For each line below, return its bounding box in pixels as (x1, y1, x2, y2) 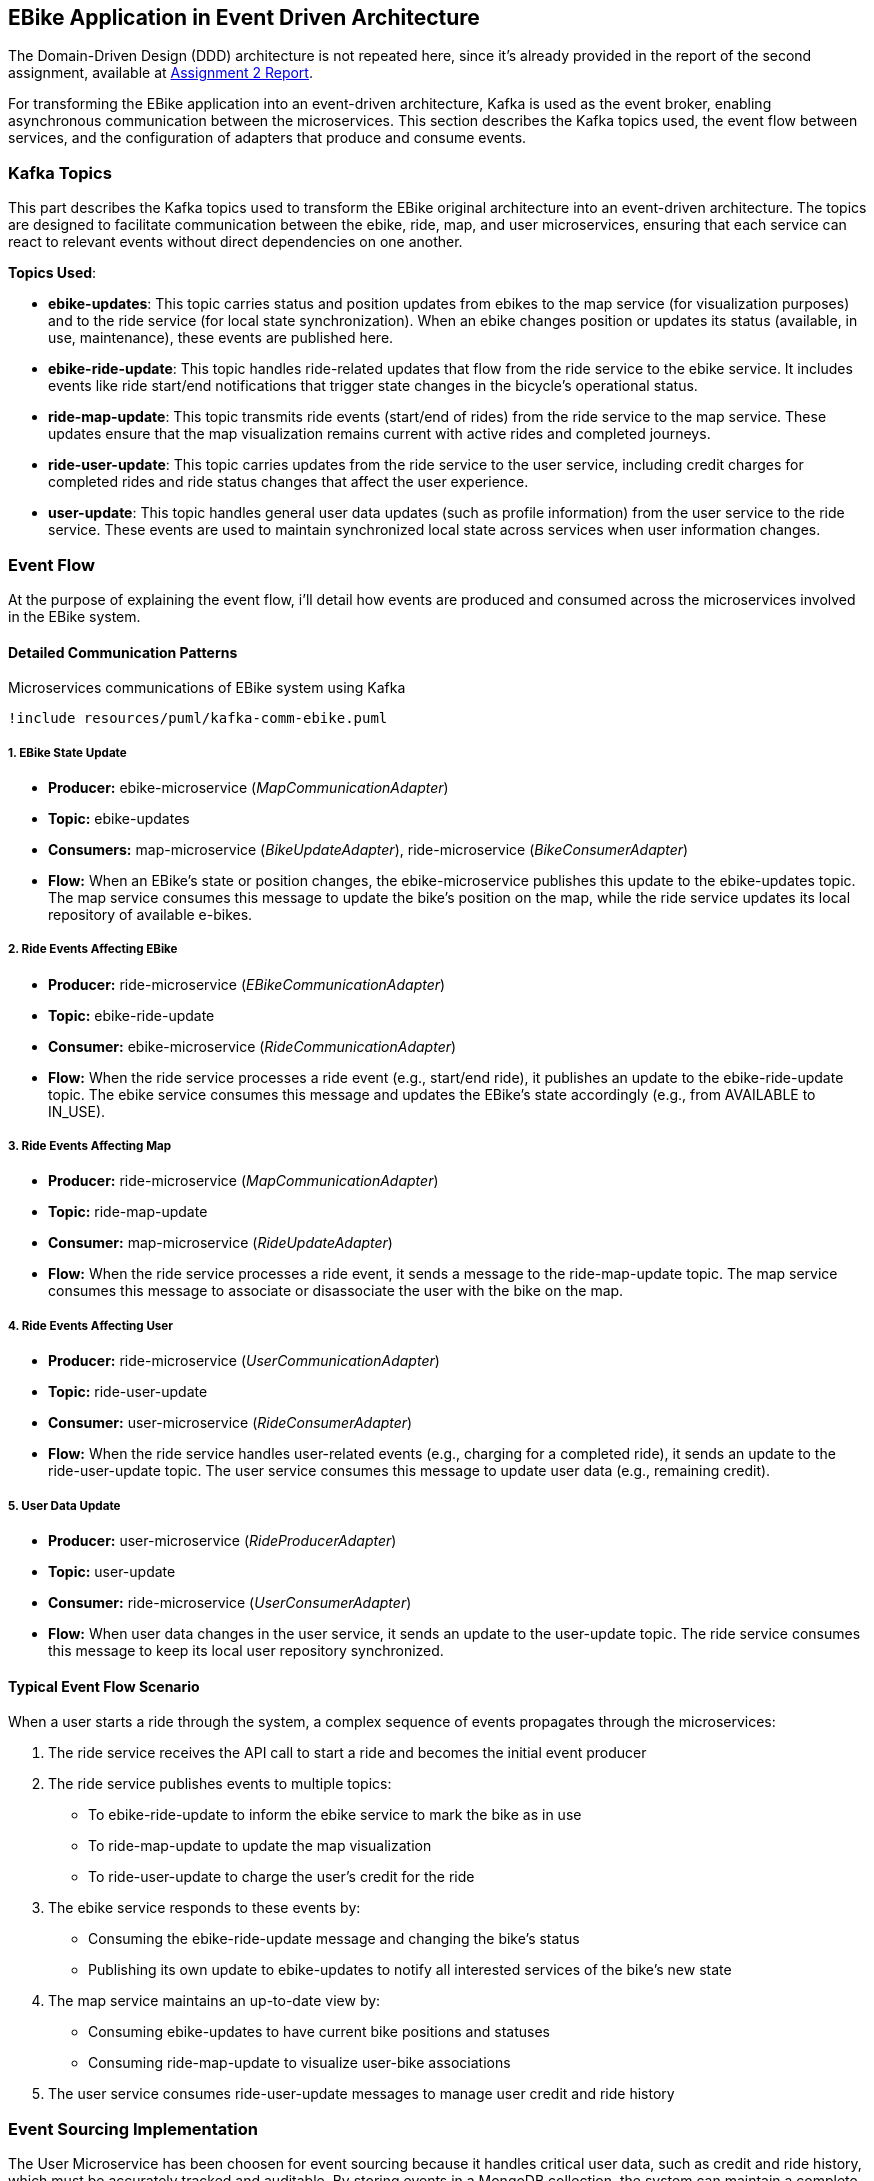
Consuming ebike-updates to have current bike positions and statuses (88, 2023, 550, 2041)
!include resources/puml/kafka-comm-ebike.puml (8, 710, 388, 727)
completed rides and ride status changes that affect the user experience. (48, 473, 529, 491)
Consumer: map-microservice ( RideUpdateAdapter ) (48, 1234, 393, 1252)
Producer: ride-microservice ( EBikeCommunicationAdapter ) (48, 975, 446, 993)
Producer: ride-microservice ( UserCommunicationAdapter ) (48, 1352, 440, 1370)
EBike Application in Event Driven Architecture (8, 5, 480, 30)
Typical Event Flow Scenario (8, 1677, 200, 1695)
